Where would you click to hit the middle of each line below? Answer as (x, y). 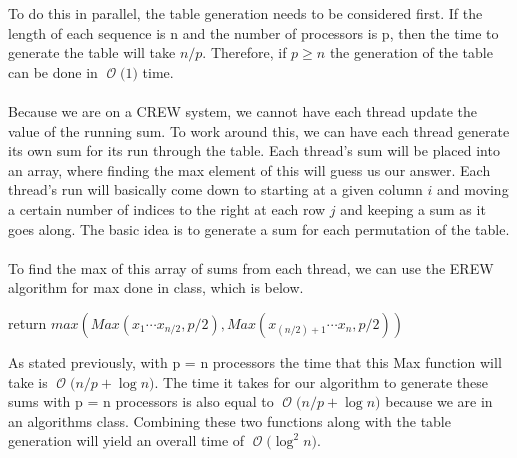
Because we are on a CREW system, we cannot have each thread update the (243, 110)
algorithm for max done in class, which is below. (156, 287)
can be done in (53, 71)
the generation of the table (411, 52)
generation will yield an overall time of (126, 440)
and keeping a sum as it (413, 208)
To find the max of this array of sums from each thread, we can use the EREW (251, 267)
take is (28, 381)
